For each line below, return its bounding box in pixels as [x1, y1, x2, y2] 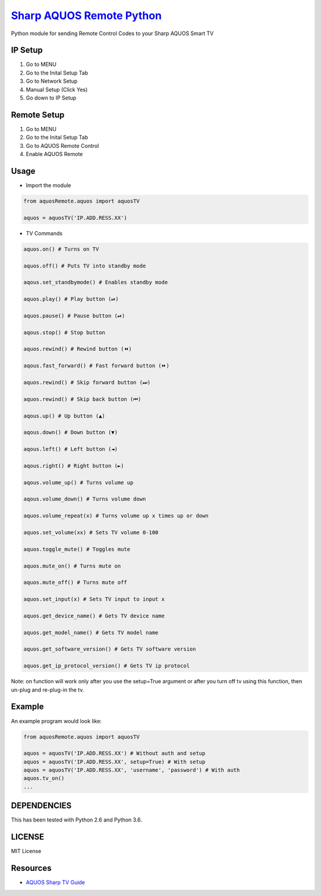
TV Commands [26, 229, 62, 237]
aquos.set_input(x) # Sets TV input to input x [23, 596, 165, 603]
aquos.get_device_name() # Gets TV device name [23, 612, 165, 619]
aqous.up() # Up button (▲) [23, 412, 105, 419]
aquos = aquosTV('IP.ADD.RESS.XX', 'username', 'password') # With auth [23, 767, 240, 774]
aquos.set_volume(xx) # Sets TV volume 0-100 [23, 529, 159, 536]
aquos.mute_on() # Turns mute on [23, 562, 121, 569]
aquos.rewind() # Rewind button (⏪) [23, 346, 132, 353]
